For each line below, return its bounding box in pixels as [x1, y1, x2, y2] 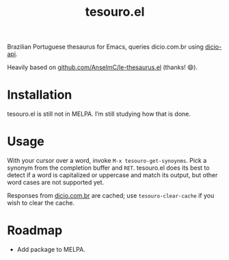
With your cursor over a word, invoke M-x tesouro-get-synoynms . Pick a [7, 157, 207, 165]
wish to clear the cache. [7, 199, 75, 207]
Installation [7, 87, 72, 103]
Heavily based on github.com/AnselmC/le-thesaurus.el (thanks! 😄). [7, 63, 198, 72]
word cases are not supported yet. [7, 179, 105, 187]
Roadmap [7, 223, 63, 238]
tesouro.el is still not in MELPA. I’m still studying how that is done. [7, 110, 191, 118]
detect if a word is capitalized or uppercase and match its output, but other [7, 171, 218, 179]
